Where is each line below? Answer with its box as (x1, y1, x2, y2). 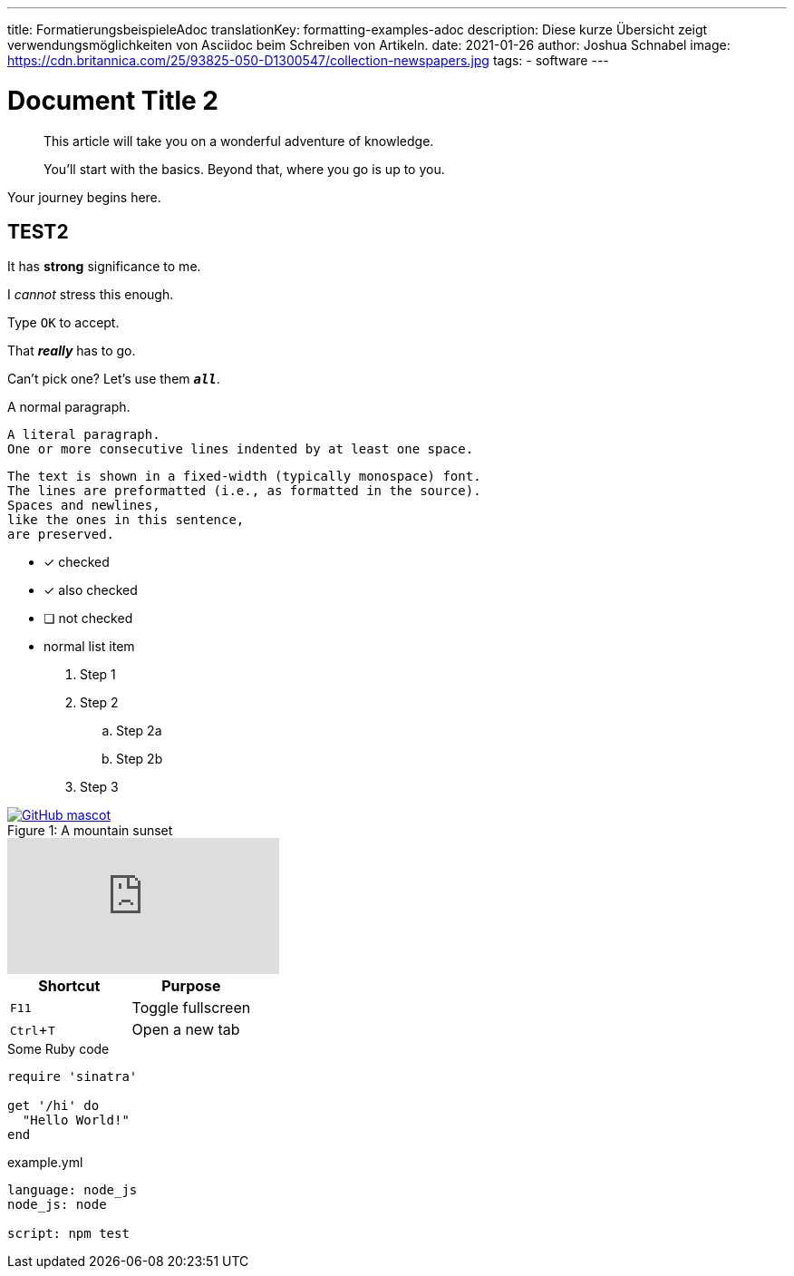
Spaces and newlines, (7, 498, 160, 513)
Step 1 (80, 667, 116, 683)
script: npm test (7, 1226, 130, 1242)
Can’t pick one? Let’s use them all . (7, 371, 220, 387)
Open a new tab (131, 1020, 240, 1039)
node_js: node (7, 1197, 107, 1213)
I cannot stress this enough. (7, 287, 174, 303)
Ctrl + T (10, 1020, 55, 1039)
